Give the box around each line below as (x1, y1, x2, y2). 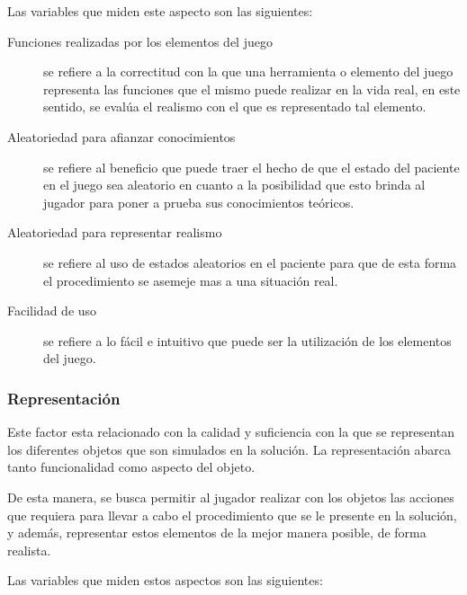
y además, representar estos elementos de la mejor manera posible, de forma (7, 523, 427, 542)
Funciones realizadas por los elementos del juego (7, 31, 273, 50)
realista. (7, 540, 51, 559)
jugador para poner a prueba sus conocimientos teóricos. (43, 192, 355, 211)
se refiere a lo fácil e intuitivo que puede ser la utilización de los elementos (43, 331, 452, 350)
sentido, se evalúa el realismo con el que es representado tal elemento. (43, 97, 427, 116)
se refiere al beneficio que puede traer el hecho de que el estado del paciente (43, 157, 460, 176)
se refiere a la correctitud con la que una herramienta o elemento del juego (43, 62, 454, 81)
